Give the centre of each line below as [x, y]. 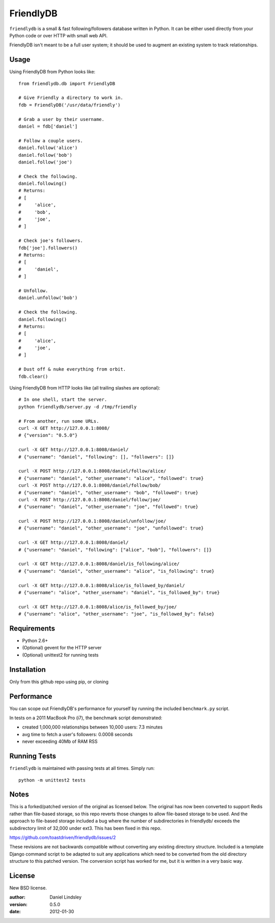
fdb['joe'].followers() [48, 248]
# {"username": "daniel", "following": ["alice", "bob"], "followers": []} [115, 550]
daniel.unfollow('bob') [48, 298]
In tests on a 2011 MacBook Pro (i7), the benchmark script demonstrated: [86, 718]
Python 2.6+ [35, 641]
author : [17, 897]
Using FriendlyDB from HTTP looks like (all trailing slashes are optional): [85, 388]
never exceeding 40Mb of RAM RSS [60, 742]
